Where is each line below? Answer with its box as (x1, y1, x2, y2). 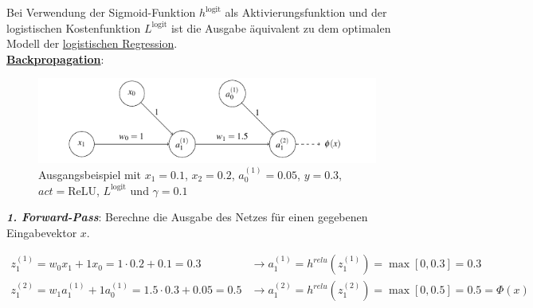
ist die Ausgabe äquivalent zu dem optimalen (170, 19, 391, 36)
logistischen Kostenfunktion (6, 19, 141, 36)
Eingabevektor (6, 224, 77, 240)
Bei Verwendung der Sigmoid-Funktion (6, 4, 196, 20)
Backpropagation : (6, 50, 104, 67)
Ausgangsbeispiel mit (38, 166, 141, 182)
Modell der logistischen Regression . (6, 35, 178, 52)
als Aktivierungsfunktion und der (225, 4, 387, 20)
